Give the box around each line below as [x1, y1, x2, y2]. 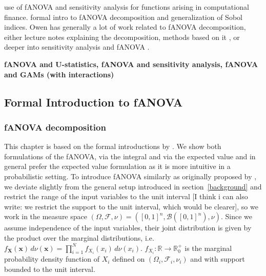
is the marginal [185, 242, 232, 253]
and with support [190, 253, 245, 264]
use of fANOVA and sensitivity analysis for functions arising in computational [4, 2, 249, 12]
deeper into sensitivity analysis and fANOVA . [4, 41, 150, 52]
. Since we [221, 211, 253, 222]
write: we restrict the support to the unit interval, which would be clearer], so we [4, 201, 258, 211]
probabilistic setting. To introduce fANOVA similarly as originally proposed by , [4, 171, 257, 181]
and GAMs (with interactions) [4, 69, 114, 79]
